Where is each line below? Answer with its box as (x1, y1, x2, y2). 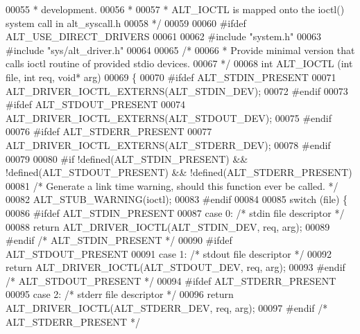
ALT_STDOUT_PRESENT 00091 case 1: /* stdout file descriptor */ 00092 (6, 246, 332, 261)
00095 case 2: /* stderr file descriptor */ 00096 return (6, 287, 234, 301)
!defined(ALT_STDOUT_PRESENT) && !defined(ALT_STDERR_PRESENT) (6, 165, 352, 179)
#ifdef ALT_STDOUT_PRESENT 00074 (6, 97, 186, 112)
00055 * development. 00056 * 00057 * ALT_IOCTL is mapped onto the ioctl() (6, 2, 345, 16)
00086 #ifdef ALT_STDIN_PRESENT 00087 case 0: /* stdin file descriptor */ (6, 205, 345, 220)
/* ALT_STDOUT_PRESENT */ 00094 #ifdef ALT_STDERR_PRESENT (6, 273, 336, 288)
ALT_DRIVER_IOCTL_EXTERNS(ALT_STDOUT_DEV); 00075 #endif (6, 110, 332, 125)
